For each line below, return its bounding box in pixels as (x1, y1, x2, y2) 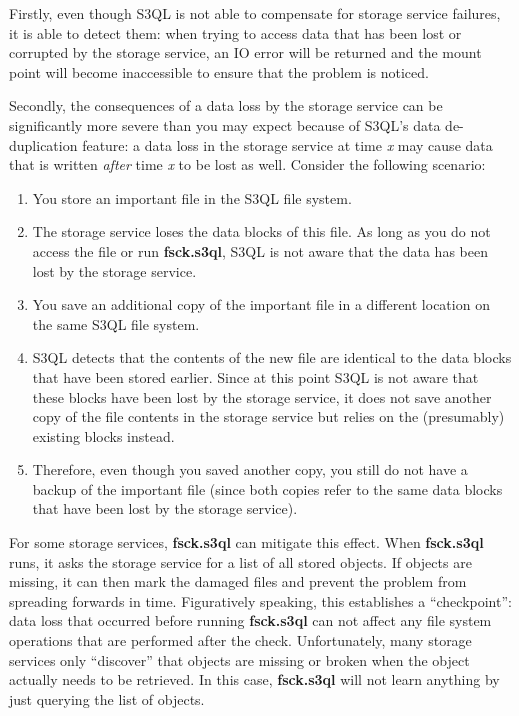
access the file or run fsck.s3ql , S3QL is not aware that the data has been (32, 240, 488, 261)
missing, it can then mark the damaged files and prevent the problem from (9, 571, 467, 592)
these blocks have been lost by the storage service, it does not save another (32, 386, 492, 407)
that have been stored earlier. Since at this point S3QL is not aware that (32, 366, 479, 387)
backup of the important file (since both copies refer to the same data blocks (32, 478, 503, 499)
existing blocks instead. (32, 425, 175, 446)
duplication (9, 134, 78, 155)
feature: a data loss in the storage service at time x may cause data (82, 134, 493, 155)
